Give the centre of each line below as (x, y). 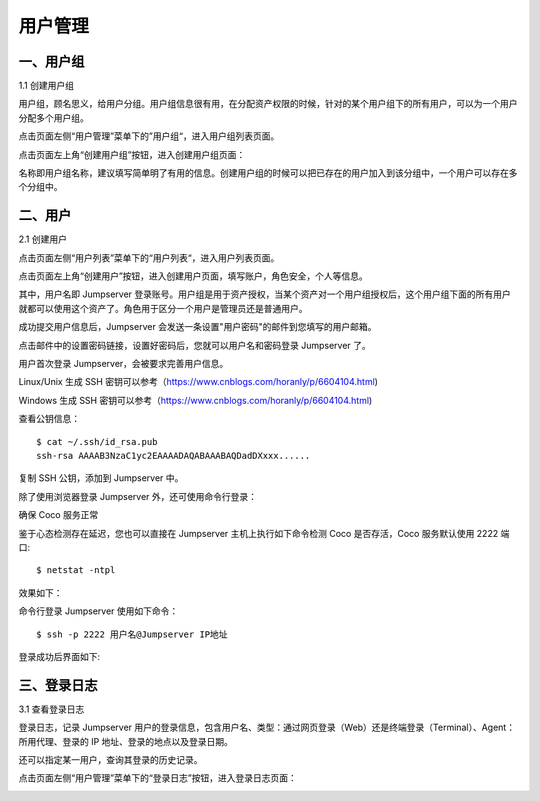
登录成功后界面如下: (59, 656)
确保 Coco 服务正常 (58, 515)
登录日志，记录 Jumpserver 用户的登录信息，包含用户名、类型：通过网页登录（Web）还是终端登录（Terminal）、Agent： (266, 727)
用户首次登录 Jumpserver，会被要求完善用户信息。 (123, 364)
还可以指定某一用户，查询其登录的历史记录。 (110, 759)
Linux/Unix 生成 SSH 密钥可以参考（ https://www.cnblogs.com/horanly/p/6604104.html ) (198, 382)
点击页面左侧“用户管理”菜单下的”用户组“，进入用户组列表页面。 (149, 136)
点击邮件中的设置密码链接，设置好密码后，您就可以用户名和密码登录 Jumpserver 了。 (195, 345)
